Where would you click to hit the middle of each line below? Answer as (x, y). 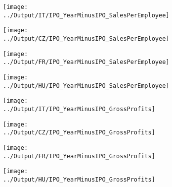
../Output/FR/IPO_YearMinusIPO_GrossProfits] (79, 156)
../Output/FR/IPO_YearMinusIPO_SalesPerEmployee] (86, 62)
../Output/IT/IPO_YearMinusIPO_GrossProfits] (79, 109)
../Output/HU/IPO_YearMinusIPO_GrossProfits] (79, 179)
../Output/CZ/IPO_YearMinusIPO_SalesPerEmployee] (86, 38)
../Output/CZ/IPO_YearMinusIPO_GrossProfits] (79, 133)
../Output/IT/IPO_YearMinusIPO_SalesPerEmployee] (86, 15)
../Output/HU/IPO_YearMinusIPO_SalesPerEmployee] (86, 86)
